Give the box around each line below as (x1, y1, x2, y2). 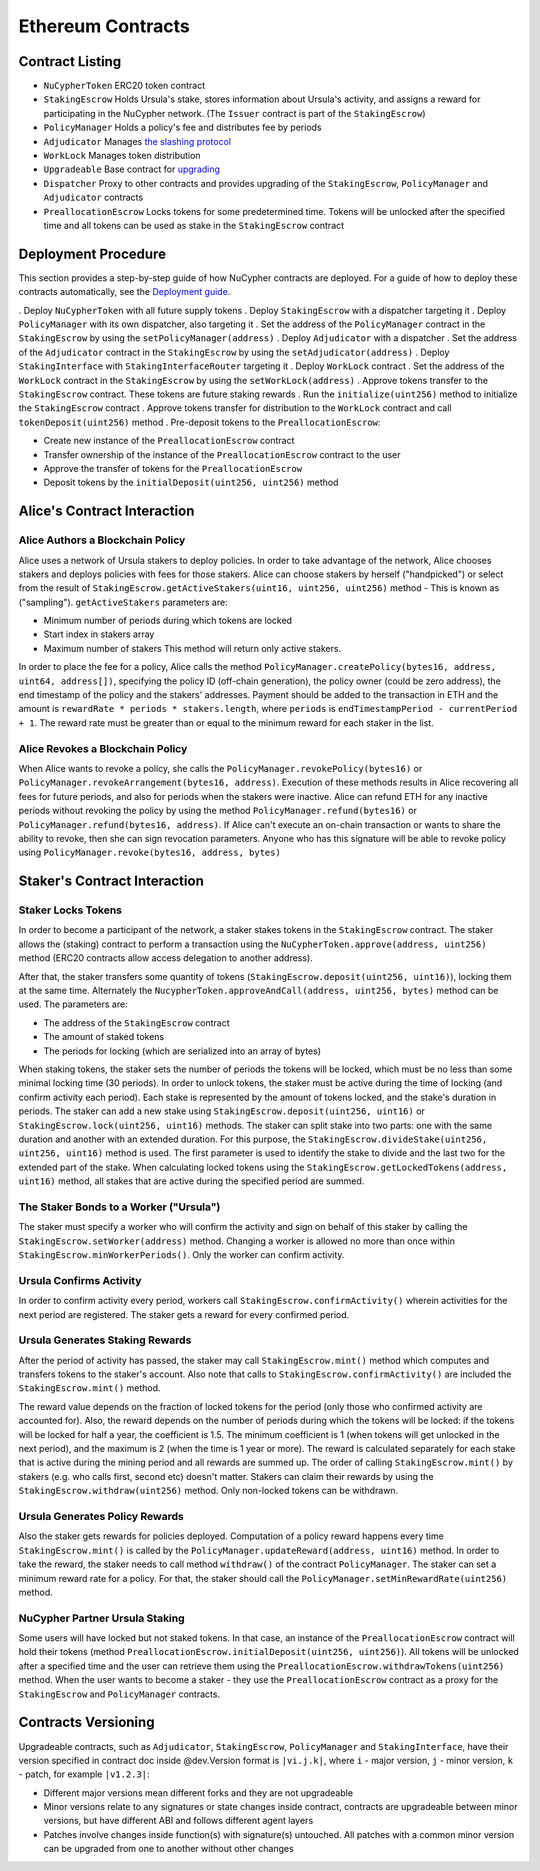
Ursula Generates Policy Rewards (18, 1509, 184, 1523)
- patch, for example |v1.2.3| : (18, 1768, 150, 1780)
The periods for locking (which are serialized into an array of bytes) (43, 1045, 322, 1057)
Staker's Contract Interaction (18, 873, 204, 890)
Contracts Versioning (18, 1714, 155, 1731)
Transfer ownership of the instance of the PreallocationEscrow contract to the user (43, 448, 401, 460)
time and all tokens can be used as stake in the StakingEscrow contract (43, 219, 345, 231)
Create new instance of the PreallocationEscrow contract (43, 435, 295, 447)
